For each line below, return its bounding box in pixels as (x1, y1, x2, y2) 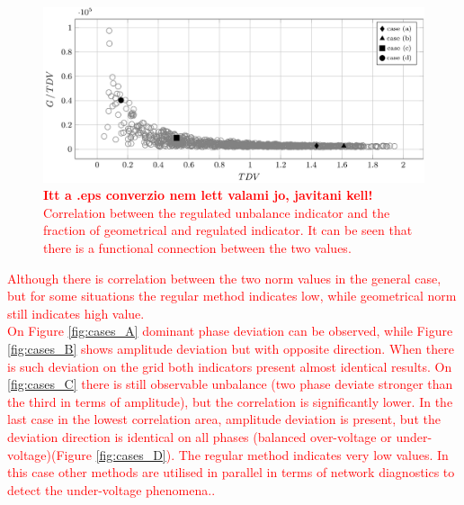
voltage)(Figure (7, 445, 92, 464)
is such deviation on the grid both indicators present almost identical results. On (7, 356, 452, 375)
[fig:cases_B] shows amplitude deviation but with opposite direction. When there (7, 338, 454, 357)
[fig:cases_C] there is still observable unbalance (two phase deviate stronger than (7, 374, 453, 393)
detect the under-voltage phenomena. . (7, 480, 216, 499)
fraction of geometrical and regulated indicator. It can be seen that (43, 221, 413, 239)
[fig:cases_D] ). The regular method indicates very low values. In (95, 445, 449, 464)
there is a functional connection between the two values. (43, 238, 352, 257)
